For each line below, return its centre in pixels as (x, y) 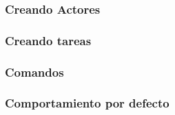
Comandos (34, 72)
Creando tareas (48, 40)
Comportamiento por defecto (87, 103)
